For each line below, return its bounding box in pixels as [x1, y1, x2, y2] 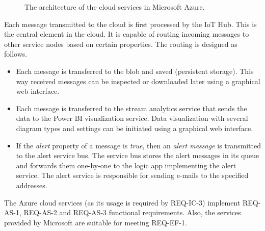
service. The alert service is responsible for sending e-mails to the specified [16, 170, 249, 181]
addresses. [16, 179, 47, 190]
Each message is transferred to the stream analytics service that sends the [16, 102, 247, 113]
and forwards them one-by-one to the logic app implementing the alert [16, 160, 236, 170]
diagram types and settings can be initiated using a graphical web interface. [16, 122, 253, 133]
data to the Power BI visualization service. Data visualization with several [16, 113, 248, 123]
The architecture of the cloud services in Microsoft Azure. [24, 2, 205, 12]
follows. [4, 48, 28, 59]
